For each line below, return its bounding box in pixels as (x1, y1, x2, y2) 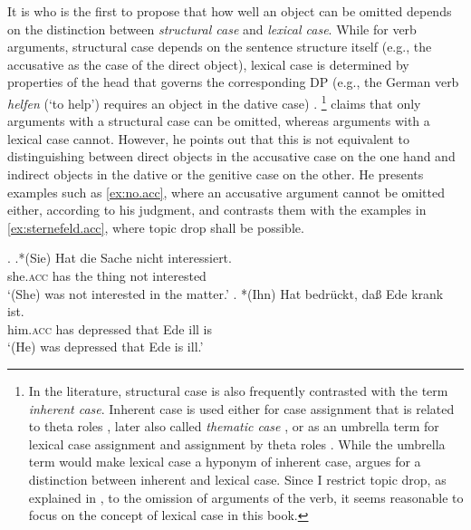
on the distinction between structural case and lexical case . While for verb (7, 19, 417, 38)
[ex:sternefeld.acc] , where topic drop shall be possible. (7, 217, 304, 236)
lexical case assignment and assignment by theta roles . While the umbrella (28, 434, 446, 453)
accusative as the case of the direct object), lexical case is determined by (7, 54, 409, 73)
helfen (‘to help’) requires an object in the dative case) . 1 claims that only (7, 91, 421, 112)
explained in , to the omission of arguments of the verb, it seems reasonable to (28, 487, 464, 506)
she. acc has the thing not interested (7, 265, 207, 284)
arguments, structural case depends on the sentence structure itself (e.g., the (7, 37, 432, 56)
